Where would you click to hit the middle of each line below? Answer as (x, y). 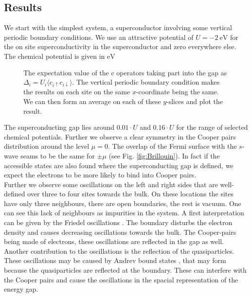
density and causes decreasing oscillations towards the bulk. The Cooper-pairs (120, 232)
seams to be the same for (58, 155)
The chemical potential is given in (54, 56)
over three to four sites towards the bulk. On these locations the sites (130, 194)
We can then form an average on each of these (92, 101)
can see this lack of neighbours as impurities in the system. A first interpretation (124, 213)
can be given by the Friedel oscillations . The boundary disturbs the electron (118, 222)
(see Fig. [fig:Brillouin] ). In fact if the (164, 155)
